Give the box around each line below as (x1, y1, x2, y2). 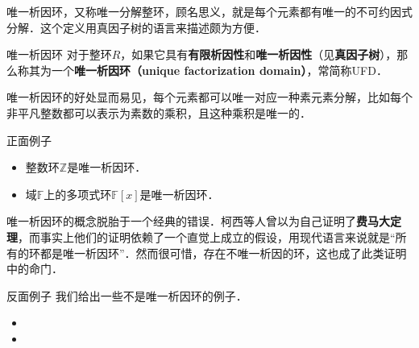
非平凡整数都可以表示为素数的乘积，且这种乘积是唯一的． (6, 104, 311, 121)
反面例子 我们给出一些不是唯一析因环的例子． (6, 287, 247, 304)
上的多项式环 (44, 185, 112, 202)
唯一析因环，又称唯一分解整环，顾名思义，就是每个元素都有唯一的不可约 (6, 3, 390, 19)
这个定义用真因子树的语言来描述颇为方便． (39, 19, 266, 35)
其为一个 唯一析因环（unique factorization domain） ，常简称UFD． (28, 61, 388, 78)
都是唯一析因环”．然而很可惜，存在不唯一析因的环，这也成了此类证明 (39, 244, 407, 261)
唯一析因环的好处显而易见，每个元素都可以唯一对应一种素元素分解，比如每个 (6, 89, 413, 106)
